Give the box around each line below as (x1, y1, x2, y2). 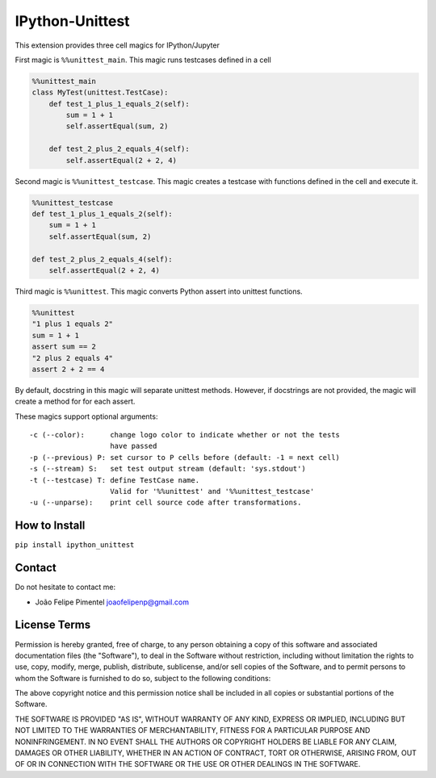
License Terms (15, 618, 91, 632)
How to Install (15, 519, 86, 533)
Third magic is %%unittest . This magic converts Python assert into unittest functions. (15, 287, 303, 296)
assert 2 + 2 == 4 (31, 364, 105, 374)
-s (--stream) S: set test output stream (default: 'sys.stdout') (29, 464, 306, 474)
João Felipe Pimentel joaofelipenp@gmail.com (35, 597, 190, 607)
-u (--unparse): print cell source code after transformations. (29, 498, 302, 508)
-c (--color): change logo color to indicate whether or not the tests (29, 430, 341, 440)
